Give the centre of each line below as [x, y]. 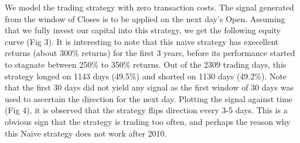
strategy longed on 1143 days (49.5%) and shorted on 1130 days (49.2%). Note [146, 76]
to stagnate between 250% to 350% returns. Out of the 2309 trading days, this [146, 64]
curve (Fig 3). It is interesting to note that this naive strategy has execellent [142, 41]
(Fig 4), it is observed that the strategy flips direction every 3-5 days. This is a [146, 110]
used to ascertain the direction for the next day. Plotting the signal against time [149, 98]
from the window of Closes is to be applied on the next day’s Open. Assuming [145, 18]
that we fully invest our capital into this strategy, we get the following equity [143, 30]
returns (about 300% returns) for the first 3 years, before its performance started [150, 53]
